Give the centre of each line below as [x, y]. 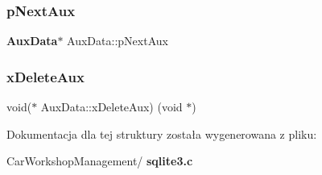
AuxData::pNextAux [118, 41]
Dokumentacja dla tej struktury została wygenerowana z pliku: [162, 133]
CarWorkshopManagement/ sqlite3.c [100, 161]
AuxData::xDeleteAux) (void [111, 107]
